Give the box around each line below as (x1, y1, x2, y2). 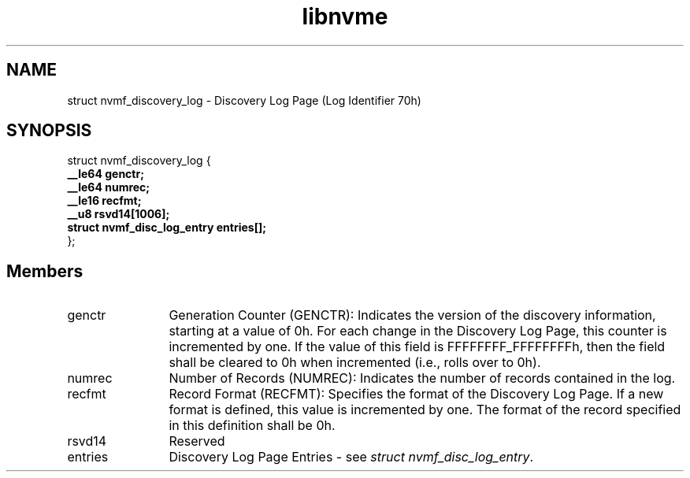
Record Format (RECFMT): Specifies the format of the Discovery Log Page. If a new (169, 386, 664, 402)
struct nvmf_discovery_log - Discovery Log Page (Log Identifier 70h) (67, 93, 421, 107)
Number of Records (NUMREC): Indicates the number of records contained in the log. (169, 370, 676, 387)
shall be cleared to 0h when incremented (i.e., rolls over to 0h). (169, 354, 541, 371)
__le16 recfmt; (67, 194, 142, 208)
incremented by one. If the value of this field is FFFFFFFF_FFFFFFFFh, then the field (169, 339, 666, 355)
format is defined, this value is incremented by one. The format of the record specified (169, 402, 681, 418)
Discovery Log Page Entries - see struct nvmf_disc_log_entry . (169, 449, 534, 465)
